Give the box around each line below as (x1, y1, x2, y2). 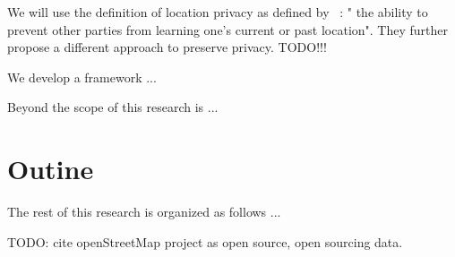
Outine (7, 150, 94, 187)
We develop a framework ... (7, 67, 157, 86)
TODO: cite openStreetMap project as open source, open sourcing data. (7, 232, 403, 251)
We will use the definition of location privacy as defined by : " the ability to (7, 3, 428, 21)
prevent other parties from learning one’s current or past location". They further (7, 20, 448, 39)
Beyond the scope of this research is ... (7, 98, 219, 116)
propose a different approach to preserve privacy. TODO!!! (7, 38, 327, 56)
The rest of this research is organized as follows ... (7, 202, 281, 221)
